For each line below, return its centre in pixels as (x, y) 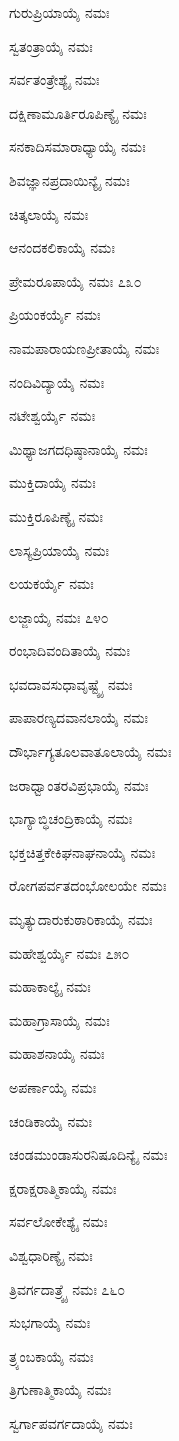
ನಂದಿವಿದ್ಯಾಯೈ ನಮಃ (57, 381)
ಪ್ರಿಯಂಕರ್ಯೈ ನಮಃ (55, 314)
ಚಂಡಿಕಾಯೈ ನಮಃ (50, 1120)
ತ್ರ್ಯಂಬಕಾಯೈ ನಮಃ (51, 1355)
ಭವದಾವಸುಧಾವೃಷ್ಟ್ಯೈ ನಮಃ (71, 683)
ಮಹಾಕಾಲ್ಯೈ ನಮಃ (50, 986)
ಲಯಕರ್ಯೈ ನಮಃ (51, 583)
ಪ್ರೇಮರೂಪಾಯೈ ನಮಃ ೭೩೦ (75, 280)
